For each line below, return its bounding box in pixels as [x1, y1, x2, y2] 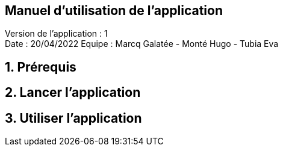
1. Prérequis [5, 59, 76, 75]
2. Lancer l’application [5, 85, 141, 100]
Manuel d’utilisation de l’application [5, 3, 223, 18]
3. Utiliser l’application [5, 110, 142, 126]
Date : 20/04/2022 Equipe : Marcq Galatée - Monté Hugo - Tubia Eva [5, 39, 279, 49]
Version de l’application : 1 [5, 28, 108, 39]
